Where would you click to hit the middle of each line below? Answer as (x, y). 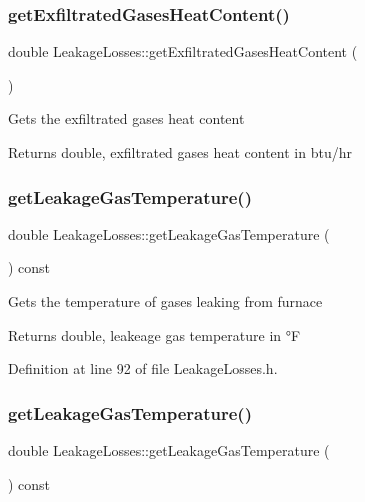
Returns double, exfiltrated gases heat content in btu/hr (180, 152)
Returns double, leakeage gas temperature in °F (154, 334)
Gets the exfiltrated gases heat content (126, 118)
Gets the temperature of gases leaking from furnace (165, 301)
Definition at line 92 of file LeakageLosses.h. (143, 368)
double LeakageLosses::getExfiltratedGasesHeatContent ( (183, 51)
